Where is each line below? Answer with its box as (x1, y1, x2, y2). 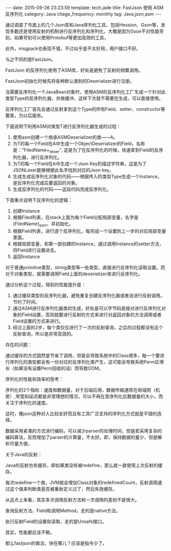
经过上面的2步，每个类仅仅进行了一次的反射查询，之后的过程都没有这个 (12, 324, 163, 330)
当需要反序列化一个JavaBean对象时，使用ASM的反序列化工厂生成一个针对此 (5, 89, 166, 95)
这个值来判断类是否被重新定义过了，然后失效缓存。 (9, 486, 117, 492)
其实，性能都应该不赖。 (5, 529, 55, 535)
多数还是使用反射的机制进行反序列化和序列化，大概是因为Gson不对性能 (9, 28, 160, 34)
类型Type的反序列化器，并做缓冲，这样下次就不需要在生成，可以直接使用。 (5, 95, 163, 101)
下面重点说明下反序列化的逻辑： (5, 197, 72, 203)
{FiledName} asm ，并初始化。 (12, 221, 74, 228)
